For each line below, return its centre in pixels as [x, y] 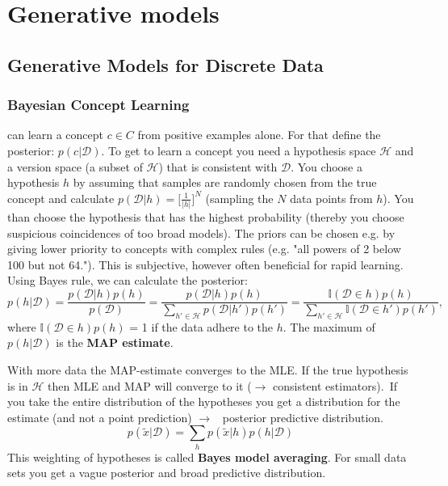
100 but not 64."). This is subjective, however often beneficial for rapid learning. [205, 264]
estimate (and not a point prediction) [100, 417]
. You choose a [327, 166]
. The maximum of [329, 326]
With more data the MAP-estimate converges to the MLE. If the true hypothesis [208, 370]
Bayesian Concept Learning [98, 105]
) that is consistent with [218, 166]
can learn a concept [56, 135]
